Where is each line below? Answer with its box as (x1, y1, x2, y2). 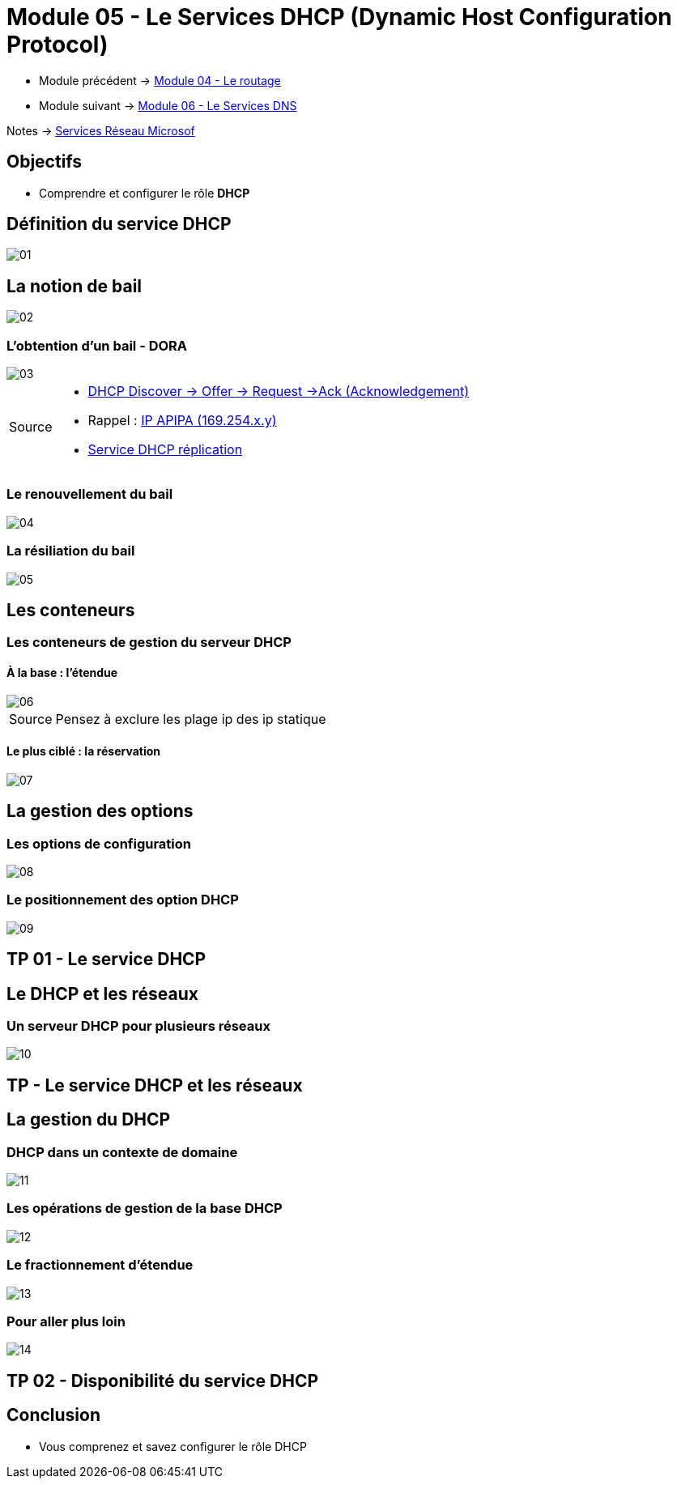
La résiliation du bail (6, 543, 135, 560)
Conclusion (6, 1405, 101, 1426)
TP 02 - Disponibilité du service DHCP (6, 1370, 319, 1391)
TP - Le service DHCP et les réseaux (6, 1074, 303, 1096)
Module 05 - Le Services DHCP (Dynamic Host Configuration (6, 3, 672, 31)
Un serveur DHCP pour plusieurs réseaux (6, 1018, 270, 1035)
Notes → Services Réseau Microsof (6, 123, 195, 138)
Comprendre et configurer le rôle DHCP (39, 185, 250, 200)
